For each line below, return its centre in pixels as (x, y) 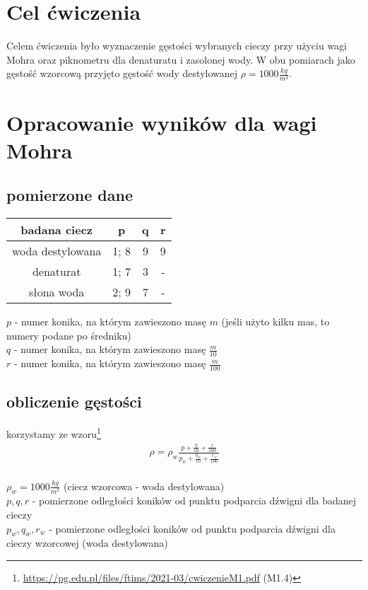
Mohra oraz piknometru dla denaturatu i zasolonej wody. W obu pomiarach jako (181, 59)
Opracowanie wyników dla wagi (162, 122)
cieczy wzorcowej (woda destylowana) (87, 543)
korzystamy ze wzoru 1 (54, 433)
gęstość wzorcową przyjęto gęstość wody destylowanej (122, 73)
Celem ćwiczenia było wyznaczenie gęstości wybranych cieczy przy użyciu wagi (177, 46)
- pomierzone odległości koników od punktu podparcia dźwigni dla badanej (194, 501)
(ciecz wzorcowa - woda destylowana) (144, 486)
